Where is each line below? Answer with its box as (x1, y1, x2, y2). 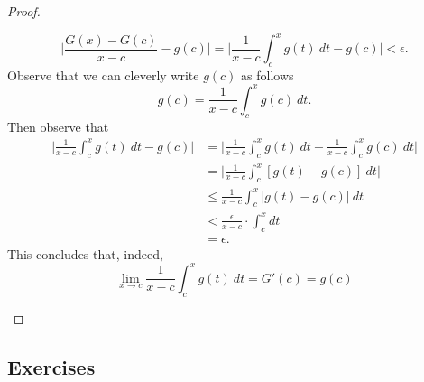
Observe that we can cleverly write (7, 65, 199, 84)
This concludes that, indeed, (7, 244, 163, 263)
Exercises (7, 352, 96, 380)
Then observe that (7, 116, 109, 135)
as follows (241, 65, 294, 84)
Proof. (7, 2, 41, 20)
